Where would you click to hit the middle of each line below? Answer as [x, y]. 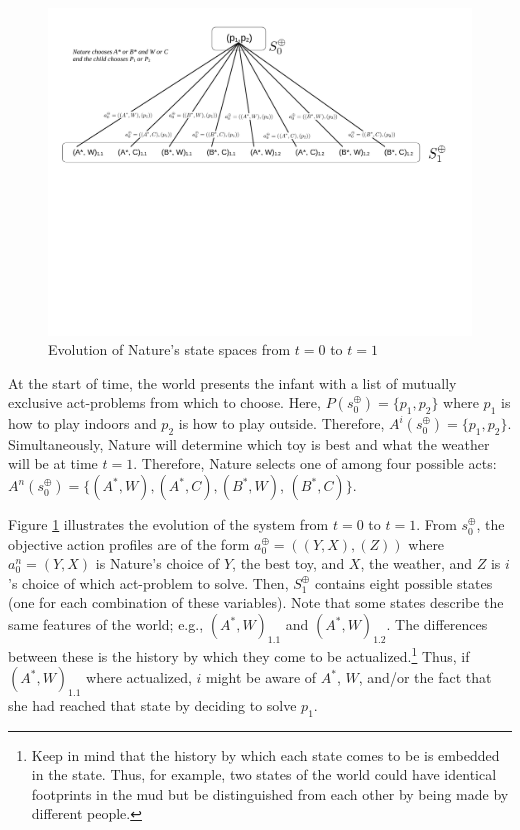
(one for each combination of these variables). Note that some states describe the [256, 602]
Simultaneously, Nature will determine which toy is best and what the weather [249, 443]
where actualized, [139, 677]
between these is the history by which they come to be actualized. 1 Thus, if [239, 654]
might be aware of [261, 677]
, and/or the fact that [425, 677]
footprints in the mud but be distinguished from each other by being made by [270, 793]
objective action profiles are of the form [129, 543]
